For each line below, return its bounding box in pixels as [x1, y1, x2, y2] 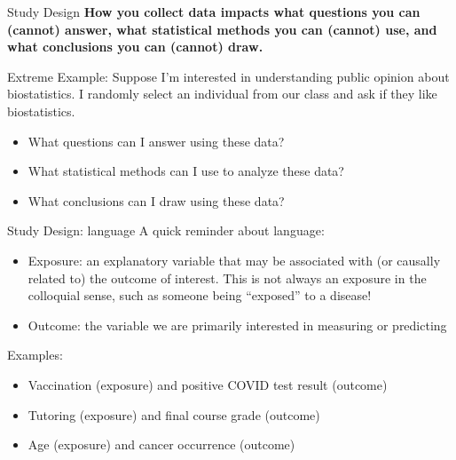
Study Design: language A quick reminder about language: [7, 221, 325, 240]
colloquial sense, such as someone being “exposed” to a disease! [28, 286, 372, 305]
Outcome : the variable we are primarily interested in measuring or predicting [28, 315, 447, 334]
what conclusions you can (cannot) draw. [7, 37, 263, 56]
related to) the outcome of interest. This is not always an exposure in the [28, 268, 427, 287]
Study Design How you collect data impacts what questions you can [7, 3, 421, 20]
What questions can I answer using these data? [28, 131, 285, 150]
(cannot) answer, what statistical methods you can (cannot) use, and [7, 20, 437, 38]
